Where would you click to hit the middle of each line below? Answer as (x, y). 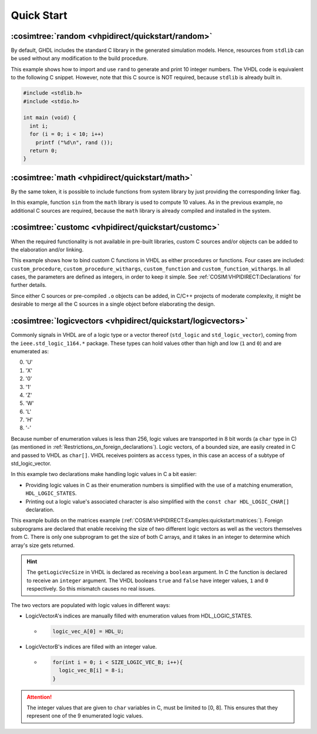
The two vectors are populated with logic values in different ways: (90, 605)
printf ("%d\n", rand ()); (75, 142)
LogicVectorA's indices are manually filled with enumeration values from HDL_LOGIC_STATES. (139, 616)
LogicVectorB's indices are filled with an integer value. (91, 646)
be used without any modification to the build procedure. (80, 58)
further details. (29, 285)
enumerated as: (30, 351)
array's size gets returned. (43, 545)
